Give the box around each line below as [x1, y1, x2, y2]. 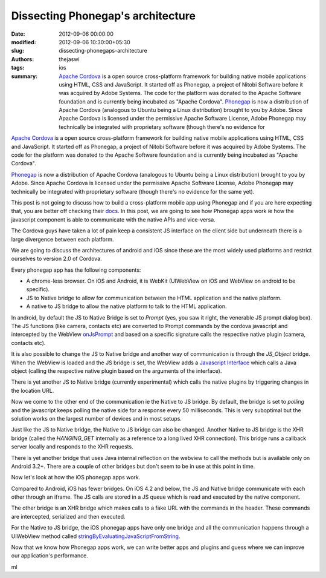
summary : [11, 73, 38, 80]
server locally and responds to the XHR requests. [11, 443, 133, 450]
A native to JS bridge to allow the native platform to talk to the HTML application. [26, 303, 227, 310]
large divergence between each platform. [11, 235, 114, 243]
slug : [11, 47, 24, 54]
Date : [11, 30, 25, 38]
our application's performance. [11, 552, 89, 559]
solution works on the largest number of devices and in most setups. [11, 415, 182, 422]
